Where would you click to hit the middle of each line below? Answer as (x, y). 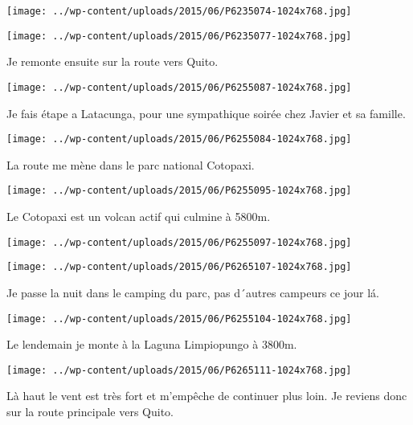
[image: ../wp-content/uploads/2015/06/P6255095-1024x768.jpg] (179, 191)
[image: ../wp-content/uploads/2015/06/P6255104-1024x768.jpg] (179, 319)
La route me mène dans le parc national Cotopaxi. (131, 164)
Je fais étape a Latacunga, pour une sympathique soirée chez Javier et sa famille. (206, 113)
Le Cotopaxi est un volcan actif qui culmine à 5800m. (139, 217)
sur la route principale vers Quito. (90, 412)
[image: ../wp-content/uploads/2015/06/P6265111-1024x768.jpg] (179, 370)
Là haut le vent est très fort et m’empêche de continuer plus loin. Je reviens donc (207, 396)
